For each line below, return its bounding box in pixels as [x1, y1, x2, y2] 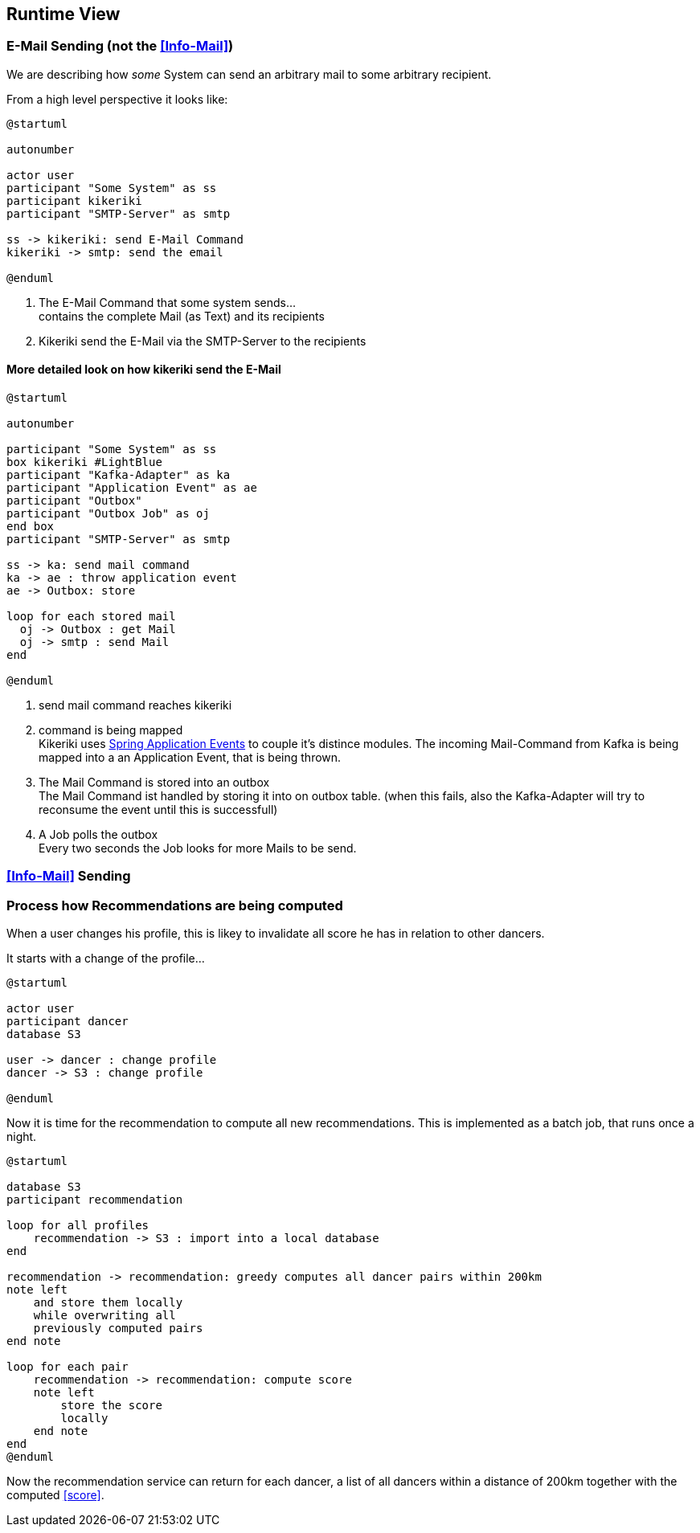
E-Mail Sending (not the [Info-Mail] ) [6, 38, 234, 55]
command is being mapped [39, 723, 183, 738]
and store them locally [33, 1296, 183, 1310]
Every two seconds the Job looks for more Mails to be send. [39, 841, 357, 856]
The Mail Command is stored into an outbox [39, 775, 270, 790]
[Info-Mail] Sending [6, 868, 131, 885]
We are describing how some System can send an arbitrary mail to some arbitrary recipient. [6, 67, 492, 81]
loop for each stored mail [6, 610, 176, 623]
